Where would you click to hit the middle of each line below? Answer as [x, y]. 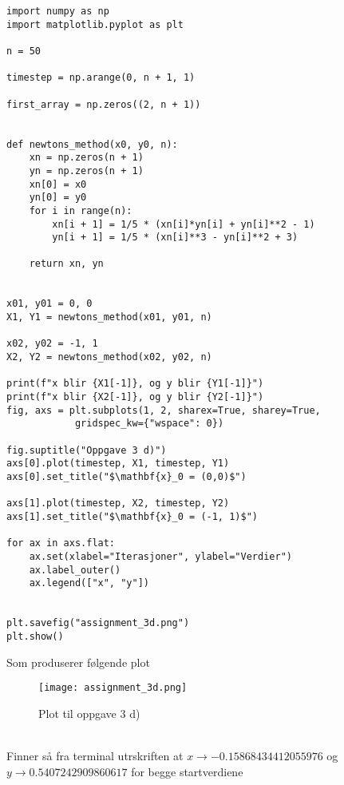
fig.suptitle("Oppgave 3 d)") [87, 450]
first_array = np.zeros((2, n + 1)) [104, 104]
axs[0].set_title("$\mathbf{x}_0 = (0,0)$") [127, 476]
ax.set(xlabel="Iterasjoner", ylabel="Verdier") [160, 556]
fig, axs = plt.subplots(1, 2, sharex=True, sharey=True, [164, 410]
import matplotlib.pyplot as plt [95, 24]
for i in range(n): [81, 210]
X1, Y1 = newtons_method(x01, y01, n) [109, 317]
